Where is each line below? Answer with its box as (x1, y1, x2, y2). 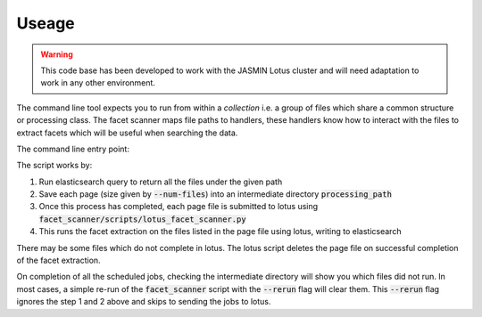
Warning (40, 49, 73, 60)
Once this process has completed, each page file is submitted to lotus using (38, 201, 319, 212)
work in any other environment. (40, 77, 156, 88)
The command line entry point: (16, 143, 129, 154)
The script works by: (16, 160, 93, 171)
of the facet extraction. (16, 255, 102, 266)
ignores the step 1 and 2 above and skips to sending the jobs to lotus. (16, 297, 271, 307)
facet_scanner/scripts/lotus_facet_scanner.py (38, 214, 246, 224)
